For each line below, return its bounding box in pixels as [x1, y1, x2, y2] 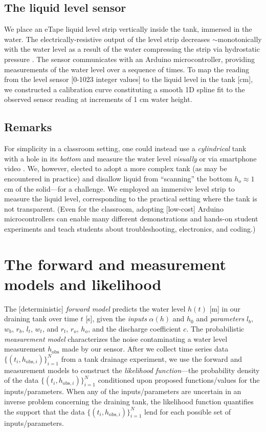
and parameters [196, 313, 245, 324]
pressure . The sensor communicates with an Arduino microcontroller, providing [4, 53, 255, 64]
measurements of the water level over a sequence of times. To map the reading [4, 64, 250, 74]
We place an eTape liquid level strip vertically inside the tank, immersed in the [4, 24, 252, 34]
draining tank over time [4, 313, 78, 324]
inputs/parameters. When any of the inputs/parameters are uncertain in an [4, 386, 241, 397]
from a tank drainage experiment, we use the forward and [61, 353, 242, 364]
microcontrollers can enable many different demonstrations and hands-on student [4, 213, 258, 224]
